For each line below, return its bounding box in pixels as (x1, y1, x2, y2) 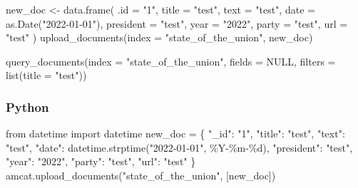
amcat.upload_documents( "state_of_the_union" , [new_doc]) (6, 167, 276, 182)
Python (6, 98, 49, 115)
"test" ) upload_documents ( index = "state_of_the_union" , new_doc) (6, 30, 313, 45)
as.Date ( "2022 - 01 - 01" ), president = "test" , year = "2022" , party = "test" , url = (6, 16, 348, 31)
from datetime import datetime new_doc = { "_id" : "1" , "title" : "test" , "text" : (6, 126, 345, 141)
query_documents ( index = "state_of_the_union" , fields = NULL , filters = (6, 53, 336, 68)
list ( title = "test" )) (6, 68, 87, 83)
